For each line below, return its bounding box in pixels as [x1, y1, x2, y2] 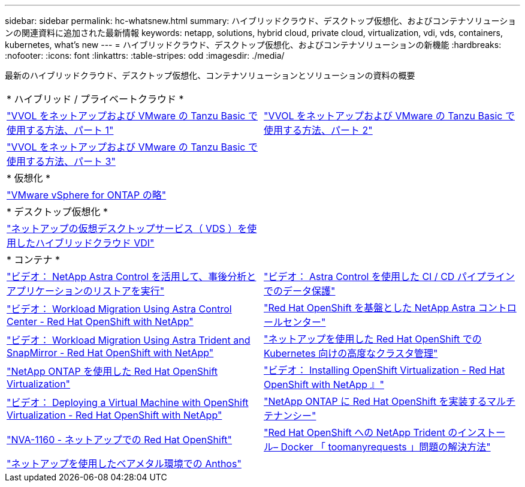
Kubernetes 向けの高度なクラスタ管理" [264, 347, 438, 359]
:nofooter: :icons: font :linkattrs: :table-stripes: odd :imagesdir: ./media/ [5, 50, 285, 61]
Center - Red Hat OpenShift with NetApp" [7, 315, 194, 327]
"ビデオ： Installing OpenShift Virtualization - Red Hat [264, 364, 505, 376]
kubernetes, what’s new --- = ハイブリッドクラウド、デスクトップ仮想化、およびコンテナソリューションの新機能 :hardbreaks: [5, 40, 502, 50]
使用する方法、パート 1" [7, 124, 114, 136]
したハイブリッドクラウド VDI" [16, 237, 155, 249]
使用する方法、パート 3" [7, 155, 116, 167]
